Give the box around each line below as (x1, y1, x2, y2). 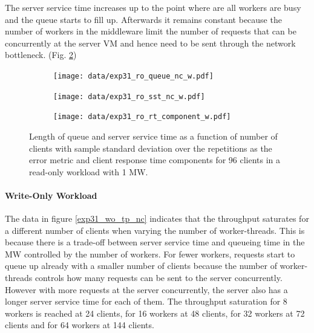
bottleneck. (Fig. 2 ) (5, 48, 77, 61)
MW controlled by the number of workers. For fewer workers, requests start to (5, 247, 295, 260)
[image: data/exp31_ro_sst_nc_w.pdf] (53, 92, 205, 101)
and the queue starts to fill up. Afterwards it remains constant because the (5, 13, 282, 25)
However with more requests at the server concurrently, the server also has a (5, 283, 288, 296)
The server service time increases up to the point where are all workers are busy (5, 1, 301, 13)
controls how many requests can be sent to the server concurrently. (34, 271, 283, 284)
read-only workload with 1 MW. (29, 165, 148, 178)
